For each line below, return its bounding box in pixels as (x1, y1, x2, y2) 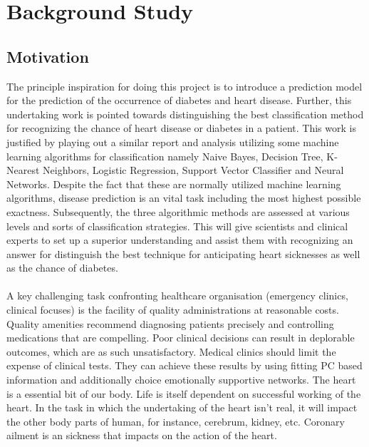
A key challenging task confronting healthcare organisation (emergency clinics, (6, 288, 348, 303)
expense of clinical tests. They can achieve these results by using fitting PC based (6, 358, 363, 373)
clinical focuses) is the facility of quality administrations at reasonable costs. (6, 302, 339, 317)
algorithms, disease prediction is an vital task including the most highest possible (6, 190, 361, 205)
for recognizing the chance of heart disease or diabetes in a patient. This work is (6, 120, 356, 135)
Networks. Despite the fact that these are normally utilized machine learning (6, 176, 341, 191)
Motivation (6, 45, 89, 67)
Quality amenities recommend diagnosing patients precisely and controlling (6, 316, 334, 331)
